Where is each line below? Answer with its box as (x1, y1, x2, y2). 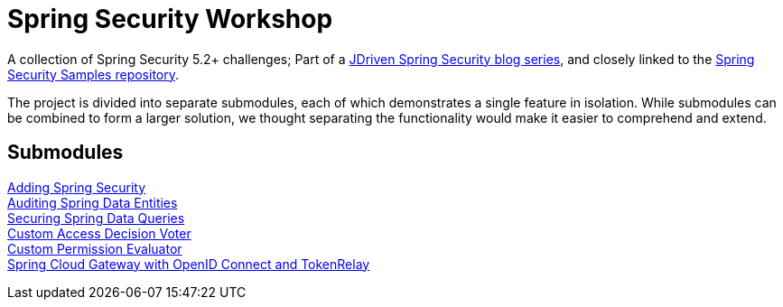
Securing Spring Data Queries (7, 209, 185, 226)
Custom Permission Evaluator (7, 240, 182, 256)
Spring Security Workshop (7, 4, 333, 34)
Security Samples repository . (7, 66, 180, 82)
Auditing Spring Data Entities (7, 194, 178, 210)
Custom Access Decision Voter (7, 225, 191, 241)
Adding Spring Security (7, 179, 146, 195)
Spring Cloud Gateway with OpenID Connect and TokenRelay (7, 256, 370, 272)
